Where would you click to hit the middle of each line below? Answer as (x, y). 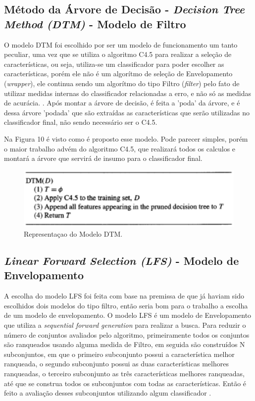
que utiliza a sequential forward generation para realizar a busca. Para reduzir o (125, 325)
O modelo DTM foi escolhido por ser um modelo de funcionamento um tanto (121, 44)
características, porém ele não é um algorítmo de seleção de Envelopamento (118, 74)
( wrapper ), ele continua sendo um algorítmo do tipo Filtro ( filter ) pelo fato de (122, 83)
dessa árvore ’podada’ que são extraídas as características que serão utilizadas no (127, 112)
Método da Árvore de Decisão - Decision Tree (125, 9)
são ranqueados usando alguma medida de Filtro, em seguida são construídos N (125, 344)
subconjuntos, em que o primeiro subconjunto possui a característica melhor (119, 354)
